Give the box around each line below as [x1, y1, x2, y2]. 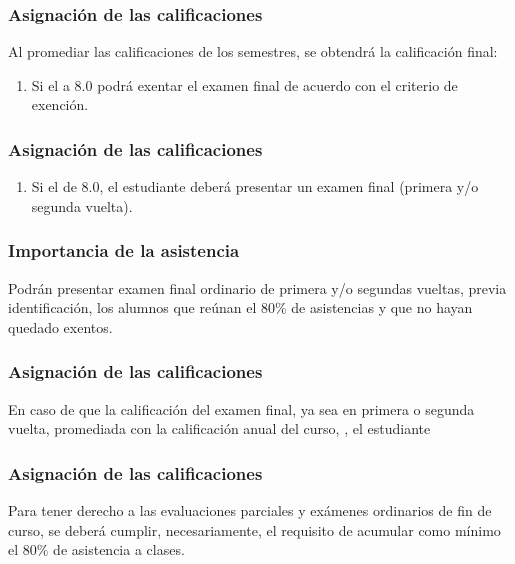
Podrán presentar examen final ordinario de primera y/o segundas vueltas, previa [8, 277, 507, 298]
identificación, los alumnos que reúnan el [8, 297, 257, 318]
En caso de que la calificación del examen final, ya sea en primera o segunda [8, 398, 475, 419]
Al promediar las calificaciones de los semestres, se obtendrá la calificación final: [8, 41, 498, 62]
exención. [31, 94, 89, 115]
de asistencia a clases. [53, 539, 185, 560]
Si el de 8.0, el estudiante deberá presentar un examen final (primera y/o [31, 176, 479, 197]
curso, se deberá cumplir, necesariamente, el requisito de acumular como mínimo [8, 519, 501, 540]
